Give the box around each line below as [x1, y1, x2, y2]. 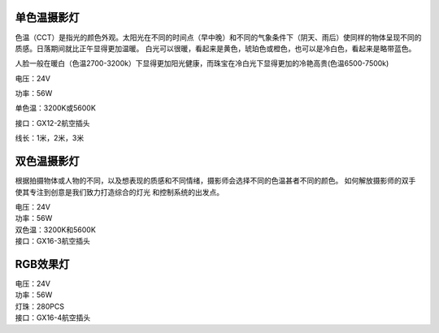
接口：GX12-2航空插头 [15, 118, 90, 128]
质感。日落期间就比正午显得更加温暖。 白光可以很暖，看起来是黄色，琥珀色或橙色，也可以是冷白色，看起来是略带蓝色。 [15, 43, 416, 53]
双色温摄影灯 [15, 154, 80, 168]
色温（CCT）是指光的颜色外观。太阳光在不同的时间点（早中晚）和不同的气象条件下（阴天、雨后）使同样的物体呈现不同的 [15, 32, 422, 42]
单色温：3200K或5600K [15, 103, 97, 113]
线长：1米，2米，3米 [15, 133, 85, 143]
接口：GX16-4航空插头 [15, 313, 91, 322]
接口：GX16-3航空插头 [15, 236, 91, 246]
